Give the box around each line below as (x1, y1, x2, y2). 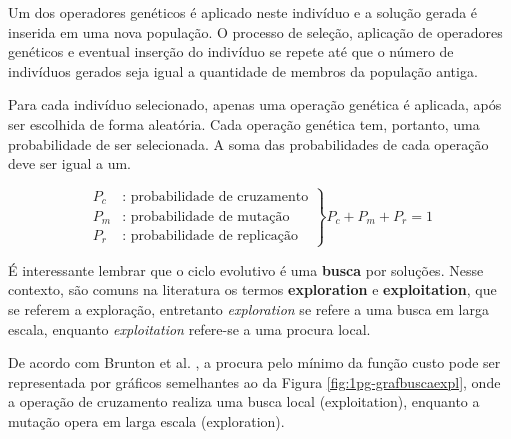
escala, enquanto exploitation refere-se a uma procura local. (8, 318, 371, 339)
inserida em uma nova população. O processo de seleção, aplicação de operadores (8, 21, 503, 42)
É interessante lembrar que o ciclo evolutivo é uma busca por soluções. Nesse (8, 259, 484, 280)
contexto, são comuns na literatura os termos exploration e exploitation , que (8, 279, 497, 300)
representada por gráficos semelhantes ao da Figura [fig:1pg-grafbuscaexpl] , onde (8, 371, 501, 392)
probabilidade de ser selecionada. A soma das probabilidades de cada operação (8, 133, 489, 154)
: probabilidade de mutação (122, 209, 290, 224)
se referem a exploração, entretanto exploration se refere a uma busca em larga (8, 298, 489, 319)
